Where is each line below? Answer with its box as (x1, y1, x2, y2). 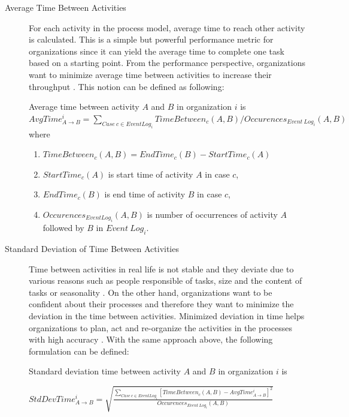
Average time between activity (29, 100, 139, 113)
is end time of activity (104, 188, 186, 200)
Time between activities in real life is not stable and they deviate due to (29, 262, 294, 275)
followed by (43, 221, 84, 234)
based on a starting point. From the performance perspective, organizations (29, 56, 305, 69)
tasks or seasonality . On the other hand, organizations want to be (29, 286, 272, 298)
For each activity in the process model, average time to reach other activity (29, 21, 305, 34)
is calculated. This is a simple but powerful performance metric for (29, 33, 274, 46)
